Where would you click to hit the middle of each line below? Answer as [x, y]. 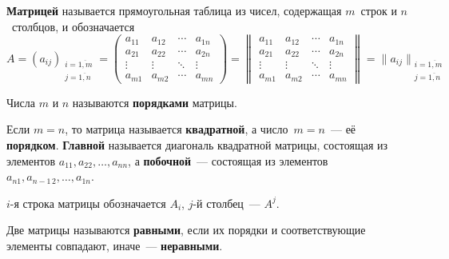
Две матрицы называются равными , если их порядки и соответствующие [186, 230]
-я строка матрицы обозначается [88, 203]
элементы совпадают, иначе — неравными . [115, 245]
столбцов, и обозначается [73, 26]
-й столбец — [226, 203]
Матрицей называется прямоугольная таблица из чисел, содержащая [174, 10]
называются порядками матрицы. [155, 102]
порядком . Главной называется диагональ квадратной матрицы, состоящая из [197, 145]
